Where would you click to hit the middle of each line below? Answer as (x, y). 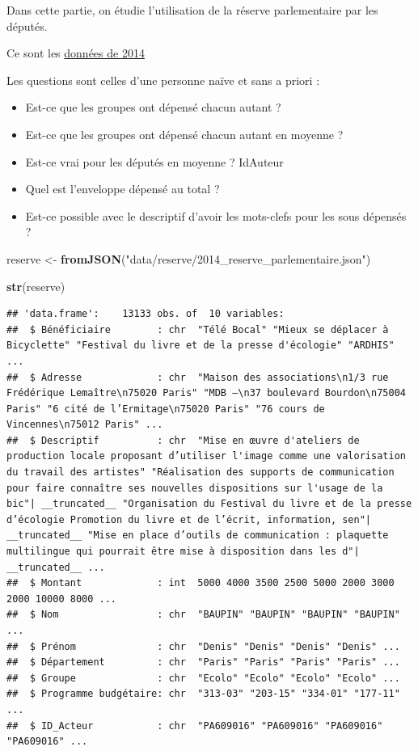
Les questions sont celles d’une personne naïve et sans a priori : (163, 80)
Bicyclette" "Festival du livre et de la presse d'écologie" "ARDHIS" (201, 346)
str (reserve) (36, 286)
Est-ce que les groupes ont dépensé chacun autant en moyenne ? (184, 134)
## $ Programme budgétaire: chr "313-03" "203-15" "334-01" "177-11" (203, 694)
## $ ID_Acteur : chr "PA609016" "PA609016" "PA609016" (195, 726)
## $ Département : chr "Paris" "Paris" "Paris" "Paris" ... (203, 662)
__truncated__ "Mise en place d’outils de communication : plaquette (198, 536)
